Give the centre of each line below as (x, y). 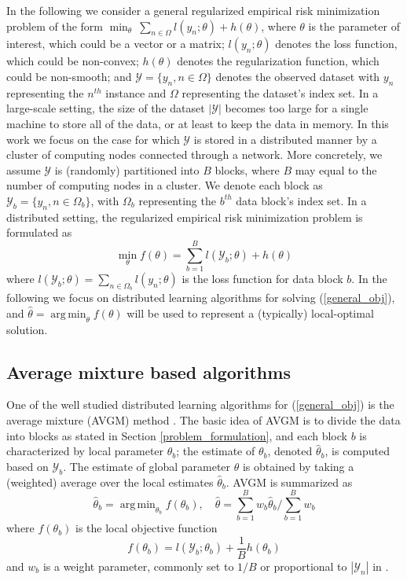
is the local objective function (147, 528)
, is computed (357, 451)
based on (27, 466)
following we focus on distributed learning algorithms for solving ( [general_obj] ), (201, 298)
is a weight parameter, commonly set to (138, 566)
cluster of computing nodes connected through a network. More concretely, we (194, 154)
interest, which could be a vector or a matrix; (115, 44)
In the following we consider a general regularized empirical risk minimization (193, 10)
